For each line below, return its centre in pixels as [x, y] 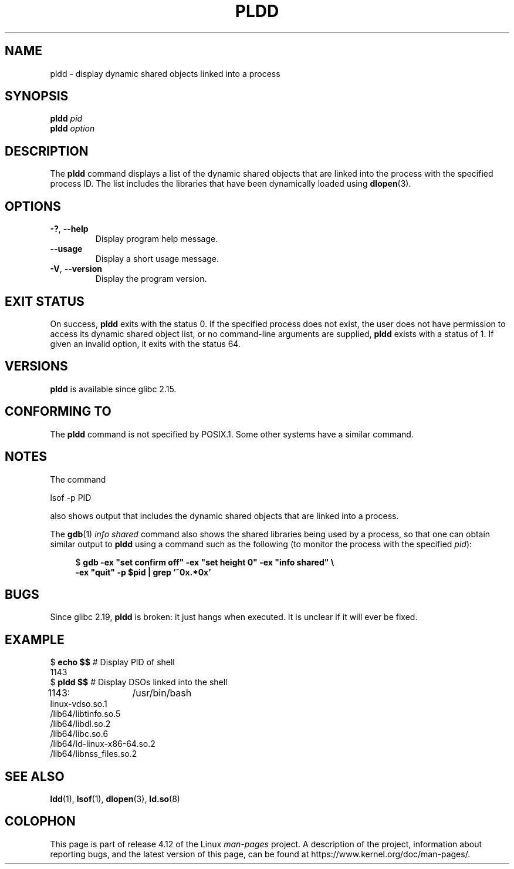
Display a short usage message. [157, 259]
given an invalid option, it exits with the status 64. [145, 343]
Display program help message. [157, 239]
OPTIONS [33, 206]
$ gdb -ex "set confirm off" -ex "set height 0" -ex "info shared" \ [205, 562]
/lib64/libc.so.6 [79, 734]
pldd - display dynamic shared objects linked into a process [165, 73]
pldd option [72, 129]
